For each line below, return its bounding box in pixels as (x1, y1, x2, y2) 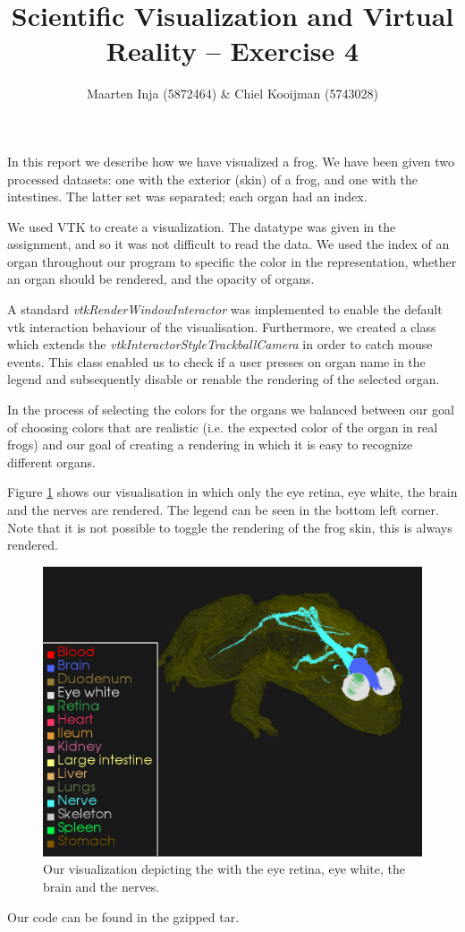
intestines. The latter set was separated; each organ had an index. (7, 187, 368, 206)
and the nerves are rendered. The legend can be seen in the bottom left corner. (7, 500, 439, 518)
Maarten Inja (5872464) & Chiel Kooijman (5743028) (87, 84, 378, 103)
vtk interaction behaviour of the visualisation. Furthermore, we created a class (7, 317, 436, 336)
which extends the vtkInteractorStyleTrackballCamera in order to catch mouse (7, 335, 433, 354)
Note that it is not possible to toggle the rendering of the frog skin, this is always (7, 517, 452, 536)
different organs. (7, 452, 96, 471)
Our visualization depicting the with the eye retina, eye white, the (43, 859, 405, 878)
